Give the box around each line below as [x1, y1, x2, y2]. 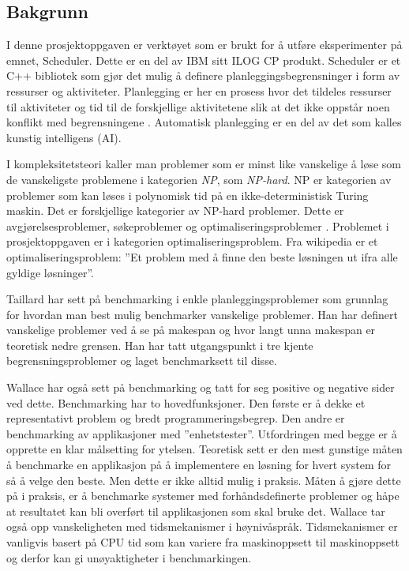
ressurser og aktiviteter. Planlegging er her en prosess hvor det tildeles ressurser [6, 82, 392, 99]
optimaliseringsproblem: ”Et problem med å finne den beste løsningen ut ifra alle [6, 248, 398, 265]
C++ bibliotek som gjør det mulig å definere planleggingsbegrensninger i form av [6, 67, 400, 84]
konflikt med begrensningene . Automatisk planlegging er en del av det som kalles [6, 114, 402, 130]
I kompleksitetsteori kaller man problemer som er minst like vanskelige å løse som [6, 156, 401, 172]
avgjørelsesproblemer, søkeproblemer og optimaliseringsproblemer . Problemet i [6, 217, 389, 234]
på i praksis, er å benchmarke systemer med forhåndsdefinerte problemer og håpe [6, 487, 400, 504]
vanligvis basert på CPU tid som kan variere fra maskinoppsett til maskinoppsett [6, 534, 400, 550]
